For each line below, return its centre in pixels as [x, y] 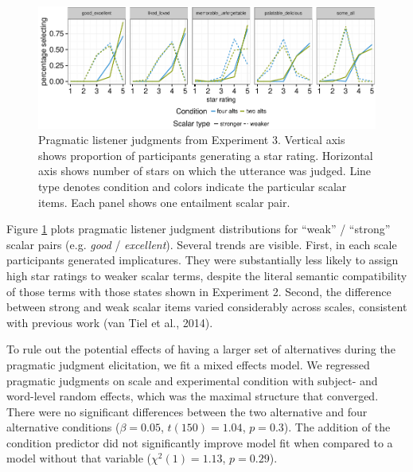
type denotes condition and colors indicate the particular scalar [193, 186]
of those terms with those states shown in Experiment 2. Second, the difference [199, 291]
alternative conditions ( [63, 427]
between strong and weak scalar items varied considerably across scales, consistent [207, 307]
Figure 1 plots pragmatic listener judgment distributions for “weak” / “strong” [199, 229]
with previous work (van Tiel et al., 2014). [110, 322]
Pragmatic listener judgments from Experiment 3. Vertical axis [192, 140]
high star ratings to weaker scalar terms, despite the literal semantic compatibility [207, 275]
